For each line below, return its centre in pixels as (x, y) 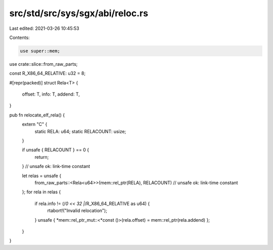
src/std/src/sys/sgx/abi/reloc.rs (79, 13)
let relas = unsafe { (42, 176)
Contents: (19, 37)
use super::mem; (40, 51)
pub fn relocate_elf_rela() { (37, 115)
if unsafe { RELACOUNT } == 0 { (56, 150)
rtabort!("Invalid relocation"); (77, 211)
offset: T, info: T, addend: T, (51, 94)
